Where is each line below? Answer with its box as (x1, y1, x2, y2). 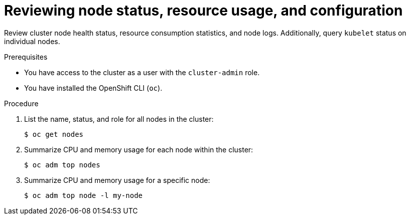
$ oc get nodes (24, 130, 84, 138)
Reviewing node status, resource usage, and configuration (4, 2, 403, 19)
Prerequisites (4, 52, 48, 61)
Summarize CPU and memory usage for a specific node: (24, 175, 210, 184)
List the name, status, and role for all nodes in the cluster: (24, 114, 214, 123)
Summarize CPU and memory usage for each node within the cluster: (24, 145, 253, 154)
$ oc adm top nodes (24, 160, 100, 169)
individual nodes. (4, 37, 60, 46)
